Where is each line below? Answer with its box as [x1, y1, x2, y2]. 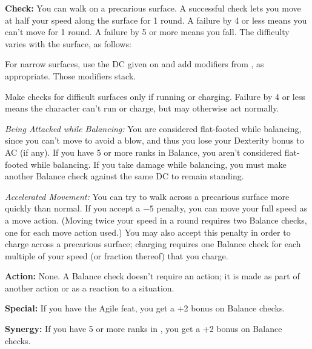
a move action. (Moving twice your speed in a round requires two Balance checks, [5, 213, 307, 226]
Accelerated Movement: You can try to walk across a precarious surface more [5, 190, 290, 202]
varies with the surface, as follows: [5, 37, 131, 50]
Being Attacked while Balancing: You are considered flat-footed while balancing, [5, 122, 302, 135]
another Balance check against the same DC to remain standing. [5, 170, 244, 182]
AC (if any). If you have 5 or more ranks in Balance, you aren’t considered [5, 145, 282, 158]
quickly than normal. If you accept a [5, 202, 141, 214]
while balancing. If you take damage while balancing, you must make [30, 158, 287, 170]
